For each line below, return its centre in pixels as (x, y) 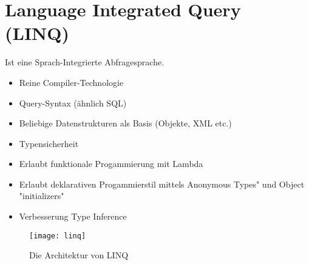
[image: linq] (58, 236)
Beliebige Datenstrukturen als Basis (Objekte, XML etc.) (125, 123)
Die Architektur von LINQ (79, 255)
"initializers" (42, 196)
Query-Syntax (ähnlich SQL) (73, 103)
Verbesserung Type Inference (73, 216)
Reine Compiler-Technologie (71, 82)
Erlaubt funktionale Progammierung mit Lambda (111, 164)
